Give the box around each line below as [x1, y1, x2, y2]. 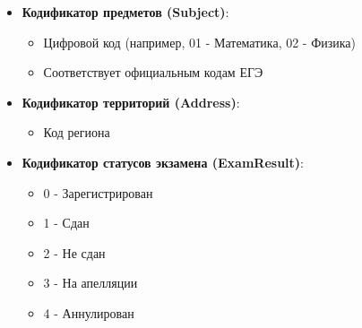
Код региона [43, 123, 110, 142]
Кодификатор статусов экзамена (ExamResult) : [22, 152, 304, 171]
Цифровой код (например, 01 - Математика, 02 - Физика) [43, 32, 356, 51]
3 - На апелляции [43, 273, 138, 292]
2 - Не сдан [43, 243, 106, 262]
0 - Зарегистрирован [43, 183, 153, 202]
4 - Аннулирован [43, 303, 134, 322]
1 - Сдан [43, 213, 90, 232]
